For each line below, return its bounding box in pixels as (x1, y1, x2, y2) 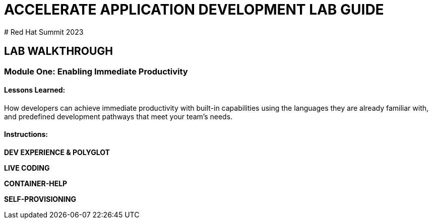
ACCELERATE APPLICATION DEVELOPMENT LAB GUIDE (4, 1, 384, 18)
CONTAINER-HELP (4, 179, 68, 188)
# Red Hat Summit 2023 (4, 27, 84, 36)
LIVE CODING (4, 164, 50, 173)
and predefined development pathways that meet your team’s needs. (4, 112, 233, 121)
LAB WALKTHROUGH (4, 45, 113, 58)
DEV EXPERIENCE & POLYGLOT (4, 148, 110, 157)
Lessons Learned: (4, 86, 66, 95)
